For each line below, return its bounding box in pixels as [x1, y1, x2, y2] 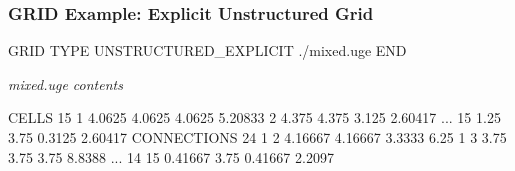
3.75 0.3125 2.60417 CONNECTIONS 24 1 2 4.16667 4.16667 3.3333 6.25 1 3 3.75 [8, 127, 507, 147]
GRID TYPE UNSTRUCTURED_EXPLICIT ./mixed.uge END [8, 40, 407, 61]
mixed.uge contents [8, 73, 123, 94]
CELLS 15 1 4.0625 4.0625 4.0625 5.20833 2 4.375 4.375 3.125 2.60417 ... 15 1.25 [8, 107, 501, 128]
